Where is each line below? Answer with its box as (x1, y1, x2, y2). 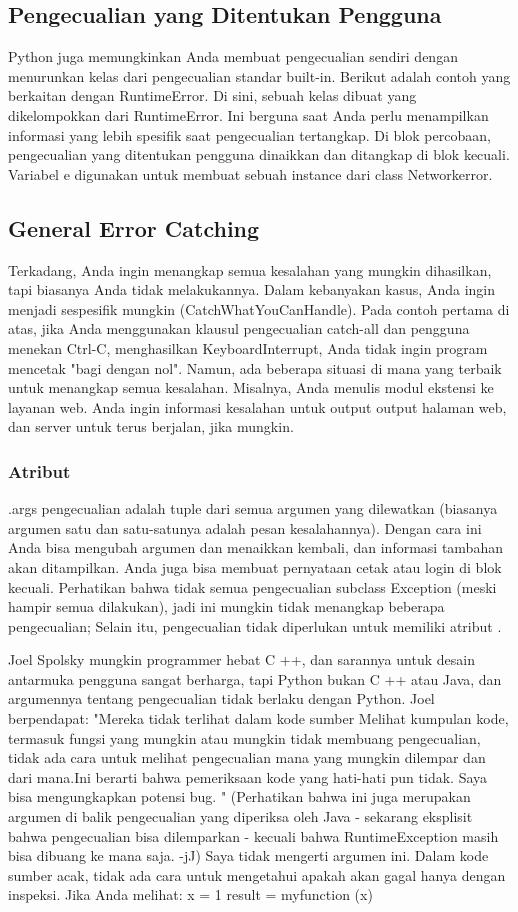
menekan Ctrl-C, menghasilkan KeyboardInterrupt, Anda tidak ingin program (8, 337, 488, 358)
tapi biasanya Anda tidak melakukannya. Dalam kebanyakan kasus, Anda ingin (8, 279, 495, 300)
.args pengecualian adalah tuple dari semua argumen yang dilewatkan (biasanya (8, 498, 498, 519)
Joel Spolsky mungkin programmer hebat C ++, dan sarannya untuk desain (8, 649, 475, 670)
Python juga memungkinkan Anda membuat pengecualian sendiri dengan (8, 46, 458, 67)
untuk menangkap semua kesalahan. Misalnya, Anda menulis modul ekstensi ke (8, 377, 494, 398)
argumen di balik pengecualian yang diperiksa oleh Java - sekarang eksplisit (8, 806, 473, 827)
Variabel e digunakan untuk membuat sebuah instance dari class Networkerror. (8, 163, 493, 184)
